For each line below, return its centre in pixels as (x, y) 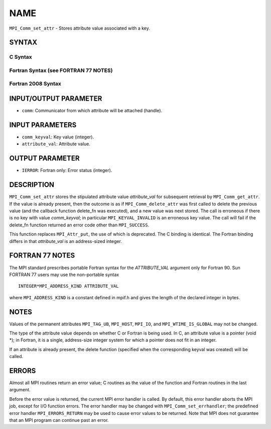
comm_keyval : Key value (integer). (58, 137)
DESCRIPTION (32, 185)
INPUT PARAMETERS (43, 125)
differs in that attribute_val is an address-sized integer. (66, 241)
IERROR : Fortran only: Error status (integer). (67, 170)
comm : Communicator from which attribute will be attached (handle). (92, 111)
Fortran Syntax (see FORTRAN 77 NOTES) (61, 70)
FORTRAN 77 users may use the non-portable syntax (64, 275)
